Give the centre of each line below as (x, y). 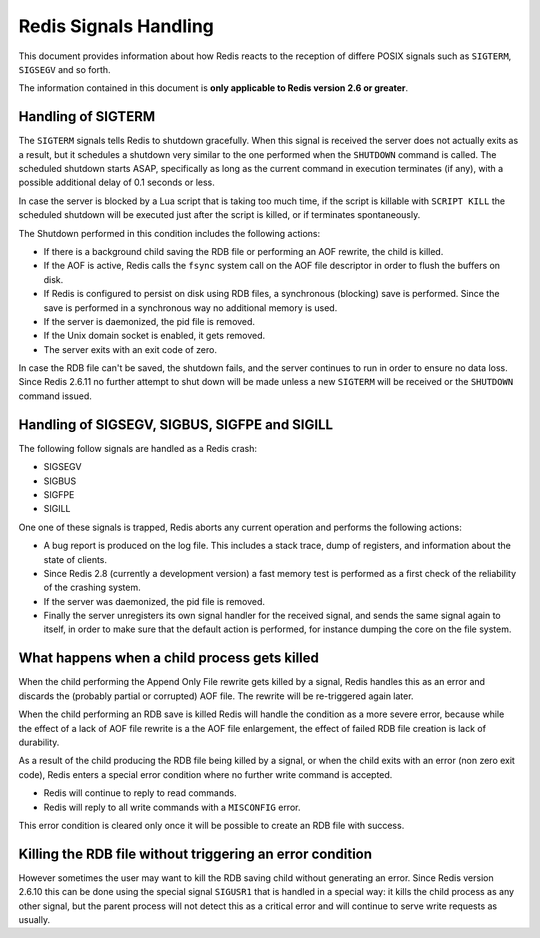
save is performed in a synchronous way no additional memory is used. (190, 307)
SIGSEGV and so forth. (64, 69)
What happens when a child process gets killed (169, 658)
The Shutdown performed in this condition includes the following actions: (169, 233)
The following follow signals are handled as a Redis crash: (137, 448)
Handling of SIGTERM (86, 116)
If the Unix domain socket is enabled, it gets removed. (154, 336)
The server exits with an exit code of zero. (130, 349)
